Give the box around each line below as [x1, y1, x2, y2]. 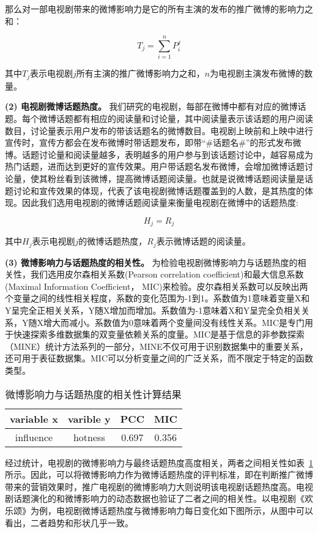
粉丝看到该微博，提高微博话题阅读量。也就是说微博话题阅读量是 [47, 172, 305, 184]
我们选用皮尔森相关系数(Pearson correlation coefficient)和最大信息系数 [30, 268, 304, 281]
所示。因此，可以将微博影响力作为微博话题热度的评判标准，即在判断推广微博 [5, 468, 313, 481]
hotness [73, 429, 105, 444]
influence [15, 429, 53, 444]
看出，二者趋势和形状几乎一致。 [5, 516, 133, 529]
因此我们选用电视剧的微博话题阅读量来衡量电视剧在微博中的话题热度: [21, 196, 298, 209]
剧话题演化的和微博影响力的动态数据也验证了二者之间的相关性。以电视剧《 [5, 492, 305, 505]
